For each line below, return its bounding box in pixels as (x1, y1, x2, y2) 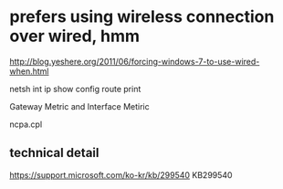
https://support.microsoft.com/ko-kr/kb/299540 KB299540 (9, 169, 233, 180)
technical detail (9, 145, 100, 161)
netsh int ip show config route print (9, 83, 141, 94)
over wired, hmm (9, 26, 140, 47)
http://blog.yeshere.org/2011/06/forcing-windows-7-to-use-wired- (9, 56, 260, 67)
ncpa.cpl (9, 119, 43, 130)
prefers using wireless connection (9, 6, 275, 27)
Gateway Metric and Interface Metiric (9, 100, 150, 111)
